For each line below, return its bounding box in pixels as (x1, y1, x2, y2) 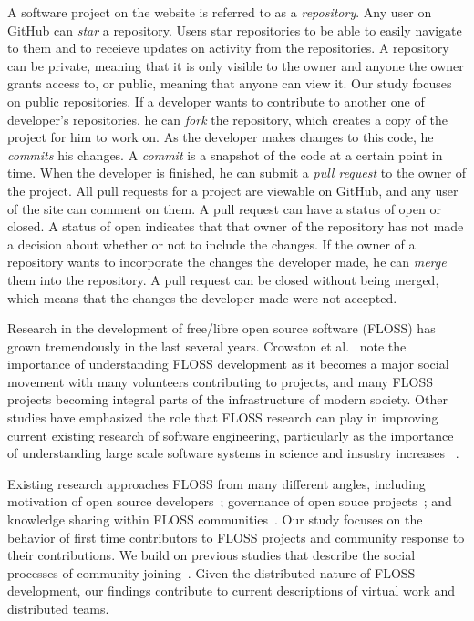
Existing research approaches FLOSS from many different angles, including (7, 473, 426, 493)
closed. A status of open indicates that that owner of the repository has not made (7, 217, 464, 236)
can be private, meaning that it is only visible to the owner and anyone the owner (7, 56, 464, 75)
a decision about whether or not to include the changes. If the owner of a (7, 234, 416, 253)
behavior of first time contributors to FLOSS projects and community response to (7, 527, 465, 546)
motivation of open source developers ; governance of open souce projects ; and (7, 492, 452, 511)
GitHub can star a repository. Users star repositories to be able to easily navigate (7, 20, 462, 39)
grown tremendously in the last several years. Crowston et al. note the (7, 336, 407, 355)
